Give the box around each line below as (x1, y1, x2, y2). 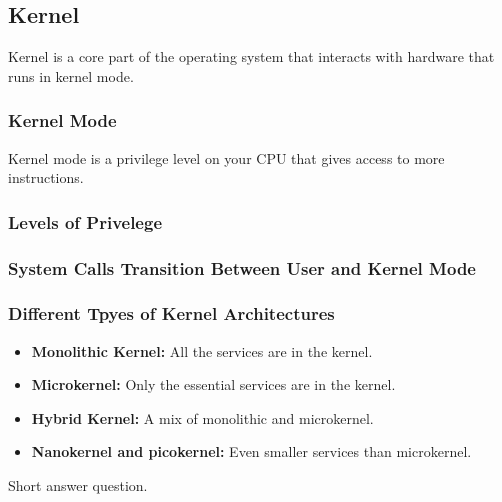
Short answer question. (8, 475, 148, 496)
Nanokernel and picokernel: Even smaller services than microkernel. (31, 441, 472, 462)
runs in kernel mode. (8, 65, 134, 86)
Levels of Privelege (8, 209, 163, 234)
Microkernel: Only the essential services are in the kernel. (31, 374, 396, 395)
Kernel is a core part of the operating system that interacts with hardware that (8, 46, 495, 67)
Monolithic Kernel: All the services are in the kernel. (31, 340, 373, 361)
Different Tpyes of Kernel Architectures (8, 301, 335, 326)
